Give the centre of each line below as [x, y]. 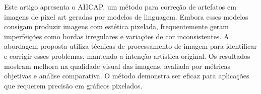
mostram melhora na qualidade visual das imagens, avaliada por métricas [117, 66]
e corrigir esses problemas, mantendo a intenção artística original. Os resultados [127, 56]
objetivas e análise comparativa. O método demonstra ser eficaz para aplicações [127, 76]
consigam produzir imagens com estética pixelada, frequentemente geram [117, 26]
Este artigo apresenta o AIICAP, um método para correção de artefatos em [120, 7]
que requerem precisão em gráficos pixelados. [73, 85]
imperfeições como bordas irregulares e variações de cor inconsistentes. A [117, 36]
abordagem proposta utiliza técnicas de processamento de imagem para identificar [130, 46]
